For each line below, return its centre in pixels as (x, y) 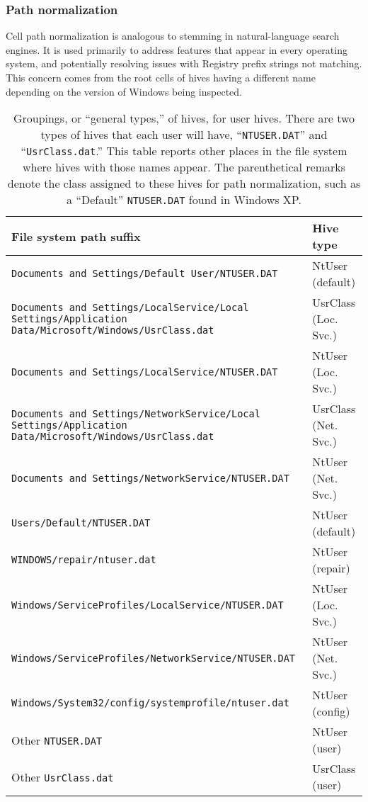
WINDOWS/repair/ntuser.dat (84, 560)
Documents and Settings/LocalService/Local (130, 307)
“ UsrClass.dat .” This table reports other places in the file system (184, 151)
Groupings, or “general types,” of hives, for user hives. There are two (184, 118)
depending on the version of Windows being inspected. (124, 91)
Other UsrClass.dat (63, 776)
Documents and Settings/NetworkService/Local (136, 413)
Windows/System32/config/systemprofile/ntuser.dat (150, 703)
